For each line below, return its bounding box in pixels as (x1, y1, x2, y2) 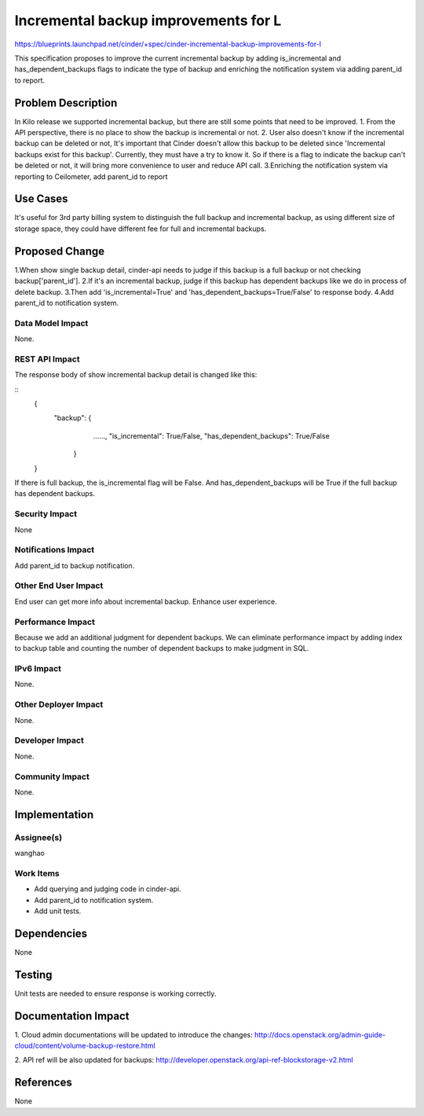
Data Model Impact (14, 318, 89, 329)
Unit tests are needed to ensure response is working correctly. (14, 989, 217, 998)
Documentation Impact (14, 1009, 130, 1022)
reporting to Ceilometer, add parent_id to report (14, 171, 168, 181)
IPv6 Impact (14, 663, 62, 674)
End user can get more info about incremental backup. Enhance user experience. (14, 597, 278, 606)
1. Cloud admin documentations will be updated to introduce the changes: (14, 1030, 253, 1039)
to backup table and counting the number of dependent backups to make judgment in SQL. (14, 644, 309, 653)
